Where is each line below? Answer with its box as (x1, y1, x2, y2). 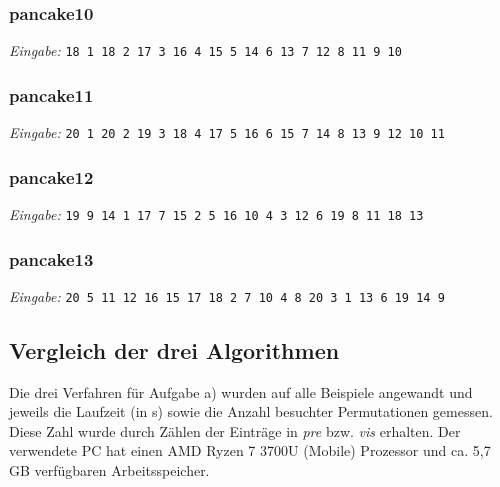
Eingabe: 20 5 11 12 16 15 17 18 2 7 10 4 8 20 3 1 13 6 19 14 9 (9, 285, 445, 306)
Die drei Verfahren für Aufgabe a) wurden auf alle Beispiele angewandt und (9, 381, 473, 402)
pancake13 (9, 246, 94, 271)
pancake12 (9, 164, 94, 189)
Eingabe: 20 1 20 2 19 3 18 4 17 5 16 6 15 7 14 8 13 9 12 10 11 (9, 122, 445, 143)
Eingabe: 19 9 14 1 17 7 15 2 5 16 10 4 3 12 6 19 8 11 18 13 (9, 203, 424, 224)
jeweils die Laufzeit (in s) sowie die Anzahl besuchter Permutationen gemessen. (9, 401, 493, 422)
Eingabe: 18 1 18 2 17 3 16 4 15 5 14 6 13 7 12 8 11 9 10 (9, 40, 402, 61)
